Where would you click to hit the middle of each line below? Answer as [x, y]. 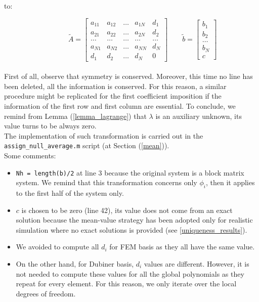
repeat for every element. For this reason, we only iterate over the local [126, 284]
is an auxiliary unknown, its [199, 116]
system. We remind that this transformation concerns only [106, 182]
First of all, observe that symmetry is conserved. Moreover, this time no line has [128, 76]
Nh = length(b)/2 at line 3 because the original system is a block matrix [130, 172]
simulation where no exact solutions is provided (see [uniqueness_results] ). [132, 229]
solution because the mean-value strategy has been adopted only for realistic [134, 220]
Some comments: [30, 155]
